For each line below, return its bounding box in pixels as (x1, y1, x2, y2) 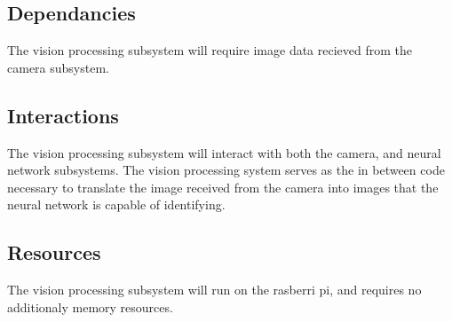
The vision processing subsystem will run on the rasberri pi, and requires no (7, 280, 422, 299)
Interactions (7, 101, 119, 129)
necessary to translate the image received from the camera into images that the (7, 177, 439, 196)
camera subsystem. (7, 58, 109, 76)
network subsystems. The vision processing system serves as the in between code (7, 161, 445, 179)
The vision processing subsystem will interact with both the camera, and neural (7, 143, 441, 161)
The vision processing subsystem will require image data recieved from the (7, 41, 413, 59)
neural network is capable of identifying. (7, 195, 226, 214)
